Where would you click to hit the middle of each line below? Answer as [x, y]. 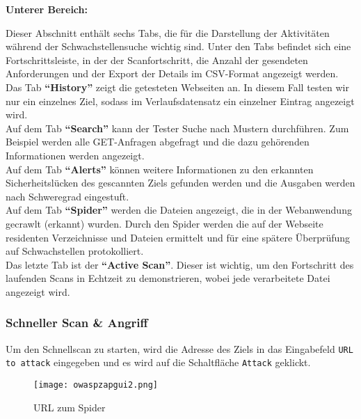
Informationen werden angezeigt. [75, 155]
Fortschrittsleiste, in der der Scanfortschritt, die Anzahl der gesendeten [157, 60]
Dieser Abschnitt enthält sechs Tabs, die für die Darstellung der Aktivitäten [168, 32]
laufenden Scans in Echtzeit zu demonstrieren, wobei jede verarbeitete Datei [168, 278]
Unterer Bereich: [47, 9]
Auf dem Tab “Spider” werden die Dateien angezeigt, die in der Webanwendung [179, 210]
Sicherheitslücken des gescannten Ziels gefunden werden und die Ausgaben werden [180, 183]
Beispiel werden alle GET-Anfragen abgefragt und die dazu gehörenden [158, 142]
